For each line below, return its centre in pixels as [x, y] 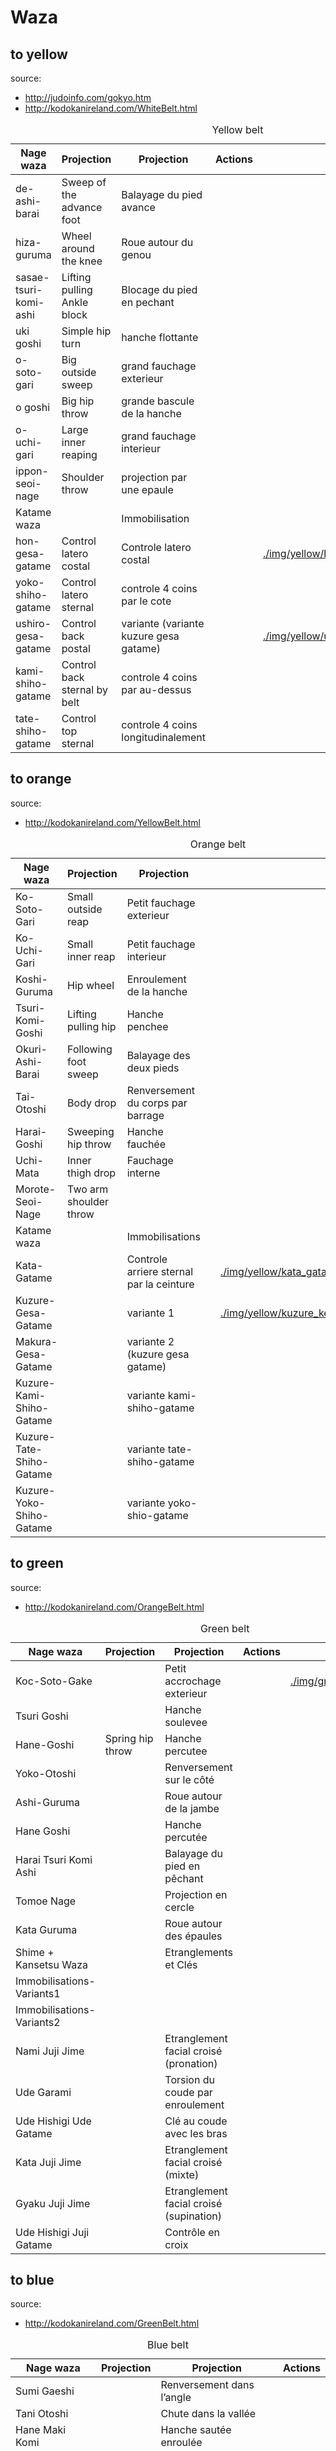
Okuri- [31, 1049]
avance [138, 207]
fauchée [146, 1144]
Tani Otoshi [42, 2414]
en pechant [148, 302]
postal [76, 648]
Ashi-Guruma [48, 1802]
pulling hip [92, 1026]
